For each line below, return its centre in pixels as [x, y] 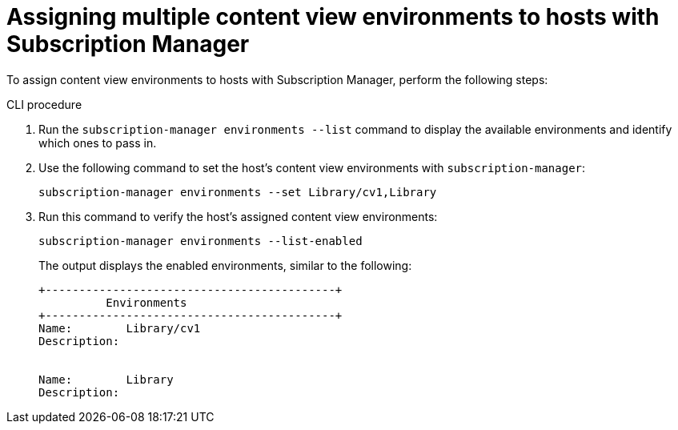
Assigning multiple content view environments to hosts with [333, 17]
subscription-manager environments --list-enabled [201, 241]
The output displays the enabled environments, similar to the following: [225, 265]
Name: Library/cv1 [120, 328]
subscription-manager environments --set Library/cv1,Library [238, 192]
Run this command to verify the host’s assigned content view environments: [238, 216]
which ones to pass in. [98, 143]
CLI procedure [44, 104]
